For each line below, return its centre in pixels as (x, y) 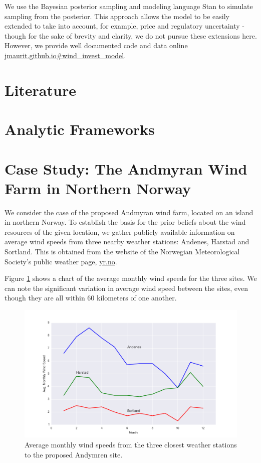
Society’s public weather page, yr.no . (61, 261)
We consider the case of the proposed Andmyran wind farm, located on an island (129, 212)
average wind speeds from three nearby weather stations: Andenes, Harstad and (127, 242)
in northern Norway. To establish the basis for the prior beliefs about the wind (125, 222)
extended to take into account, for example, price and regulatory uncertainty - (124, 26)
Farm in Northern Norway (98, 188)
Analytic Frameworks (80, 129)
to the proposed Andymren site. (74, 454)
